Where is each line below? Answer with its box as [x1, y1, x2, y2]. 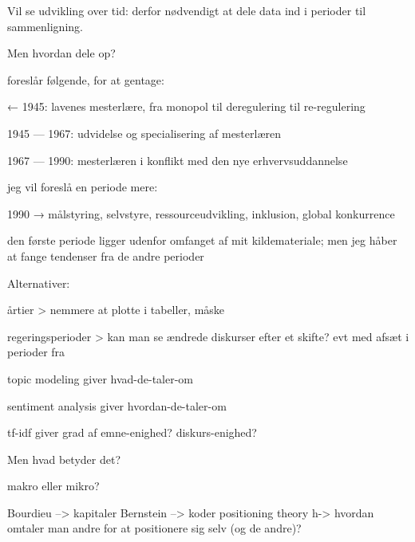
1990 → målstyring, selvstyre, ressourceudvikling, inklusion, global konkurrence [7, 205, 395, 222]
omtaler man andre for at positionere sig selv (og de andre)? [7, 520, 302, 536]
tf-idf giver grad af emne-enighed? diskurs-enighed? [7, 424, 257, 441]
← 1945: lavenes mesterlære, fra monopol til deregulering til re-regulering [7, 98, 366, 115]
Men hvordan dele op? [7, 45, 116, 61]
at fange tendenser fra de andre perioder [7, 247, 204, 264]
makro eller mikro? [7, 477, 100, 494]
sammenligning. [7, 18, 83, 34]
